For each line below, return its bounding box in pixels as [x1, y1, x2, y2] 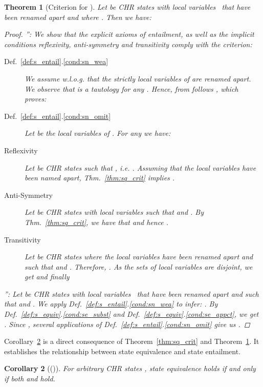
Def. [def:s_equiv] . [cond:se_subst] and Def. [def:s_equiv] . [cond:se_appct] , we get [4, 309, 259, 319]
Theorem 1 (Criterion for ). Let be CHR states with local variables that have [4, 2, 251, 12]
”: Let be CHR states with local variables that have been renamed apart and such [4, 288, 259, 299]
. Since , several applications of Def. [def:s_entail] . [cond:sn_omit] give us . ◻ [4, 318, 250, 329]
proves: [25, 93, 47, 104]
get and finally [25, 271, 70, 282]
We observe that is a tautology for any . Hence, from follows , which [25, 83, 238, 94]
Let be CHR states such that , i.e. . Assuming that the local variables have [25, 162, 256, 173]
